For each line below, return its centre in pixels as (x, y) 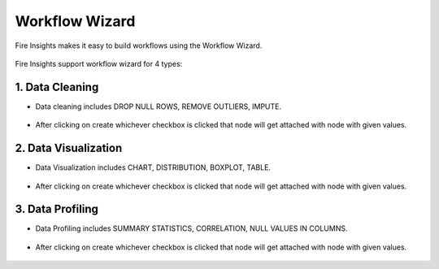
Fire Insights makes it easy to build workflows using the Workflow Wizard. (139, 46)
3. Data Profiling (57, 209)
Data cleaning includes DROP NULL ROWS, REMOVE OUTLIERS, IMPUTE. (159, 106)
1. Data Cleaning (57, 87)
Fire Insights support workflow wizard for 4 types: (99, 63)
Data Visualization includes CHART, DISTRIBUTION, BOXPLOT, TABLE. (153, 167)
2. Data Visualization (69, 148)
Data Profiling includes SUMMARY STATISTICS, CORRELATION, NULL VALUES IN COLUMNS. (191, 228)
